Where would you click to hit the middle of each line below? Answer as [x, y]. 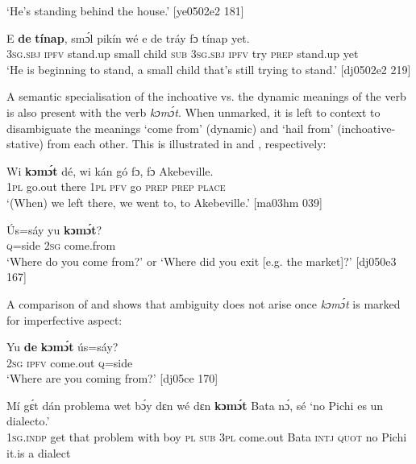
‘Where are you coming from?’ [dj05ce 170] [112, 378]
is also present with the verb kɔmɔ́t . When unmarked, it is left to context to [193, 112]
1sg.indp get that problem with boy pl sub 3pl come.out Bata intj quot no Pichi [207, 437]
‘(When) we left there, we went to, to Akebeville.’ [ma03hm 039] [164, 202]
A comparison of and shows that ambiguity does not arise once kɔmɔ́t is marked [204, 303]
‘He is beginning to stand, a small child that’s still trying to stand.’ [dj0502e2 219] [209, 69]
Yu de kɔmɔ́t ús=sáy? [62, 347]
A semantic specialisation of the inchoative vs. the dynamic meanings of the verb [206, 96]
